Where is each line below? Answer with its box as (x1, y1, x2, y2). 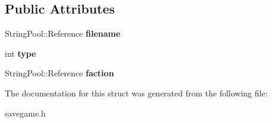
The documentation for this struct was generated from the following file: (5, 86, 268, 99)
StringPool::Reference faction (5, 67, 114, 79)
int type (5, 47, 36, 59)
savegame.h (5, 106, 46, 119)
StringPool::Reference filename (5, 27, 121, 40)
